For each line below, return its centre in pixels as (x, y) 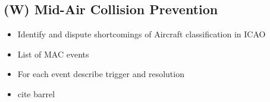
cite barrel (36, 93)
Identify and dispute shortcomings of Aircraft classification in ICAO (142, 34)
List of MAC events (53, 54)
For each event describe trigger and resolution (101, 74)
